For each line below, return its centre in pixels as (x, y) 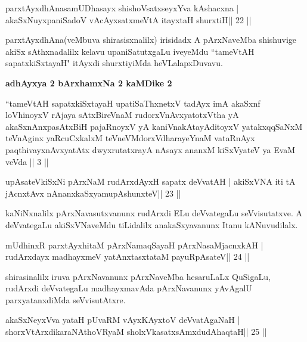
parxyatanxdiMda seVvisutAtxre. (66, 299)
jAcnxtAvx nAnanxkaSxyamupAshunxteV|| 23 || (93, 193)
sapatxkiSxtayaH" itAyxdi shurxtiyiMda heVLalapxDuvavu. (114, 63)
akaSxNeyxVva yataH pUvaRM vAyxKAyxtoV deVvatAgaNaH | (123, 320)
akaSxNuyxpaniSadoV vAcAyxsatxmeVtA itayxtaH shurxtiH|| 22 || (128, 19)
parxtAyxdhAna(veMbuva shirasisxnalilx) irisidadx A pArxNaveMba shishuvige (151, 40)
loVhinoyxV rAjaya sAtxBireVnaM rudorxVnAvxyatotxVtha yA (122, 115)
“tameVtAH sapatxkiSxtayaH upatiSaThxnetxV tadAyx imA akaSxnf (133, 103)
